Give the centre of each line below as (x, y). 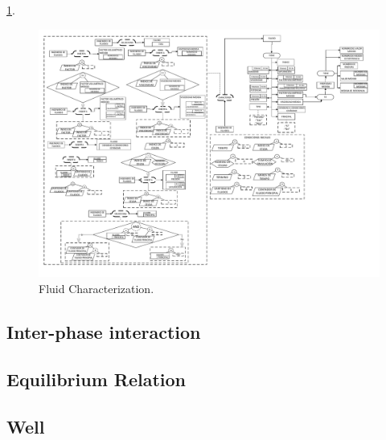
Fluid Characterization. (96, 289)
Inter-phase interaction (104, 332)
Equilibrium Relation (96, 379)
